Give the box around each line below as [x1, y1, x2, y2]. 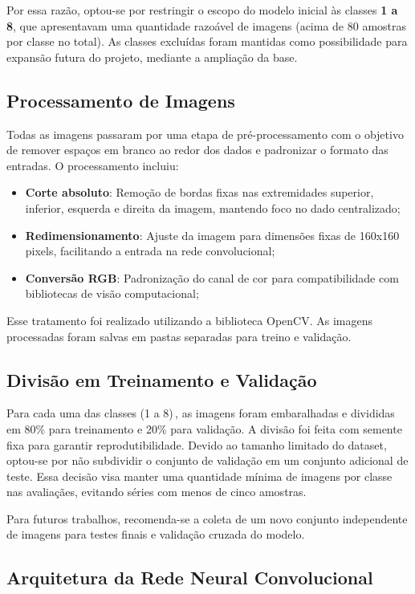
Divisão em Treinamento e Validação [6, 367, 317, 392]
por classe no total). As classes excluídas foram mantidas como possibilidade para [6, 33, 408, 50]
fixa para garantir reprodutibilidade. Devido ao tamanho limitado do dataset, [6, 436, 387, 453]
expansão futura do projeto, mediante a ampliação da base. [6, 48, 298, 65]
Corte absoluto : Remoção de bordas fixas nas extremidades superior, [25, 184, 374, 201]
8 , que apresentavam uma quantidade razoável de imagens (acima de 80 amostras [6, 17, 407, 34]
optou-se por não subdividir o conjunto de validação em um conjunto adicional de [6, 452, 409, 469]
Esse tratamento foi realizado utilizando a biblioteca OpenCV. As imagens [6, 311, 372, 328]
